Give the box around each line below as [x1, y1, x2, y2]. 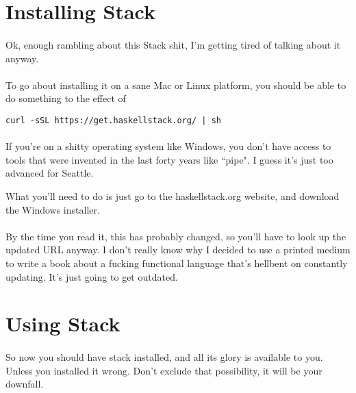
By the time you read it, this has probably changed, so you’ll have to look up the [5, 229, 346, 243]
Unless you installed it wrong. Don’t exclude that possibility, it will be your [5, 363, 322, 377]
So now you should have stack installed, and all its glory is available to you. [5, 350, 323, 364]
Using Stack [5, 309, 120, 338]
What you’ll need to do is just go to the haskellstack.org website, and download [5, 188, 340, 203]
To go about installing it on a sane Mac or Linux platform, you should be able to [5, 77, 346, 92]
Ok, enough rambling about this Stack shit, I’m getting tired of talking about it [5, 37, 341, 51]
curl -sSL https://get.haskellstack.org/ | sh [5, 115, 221, 125]
